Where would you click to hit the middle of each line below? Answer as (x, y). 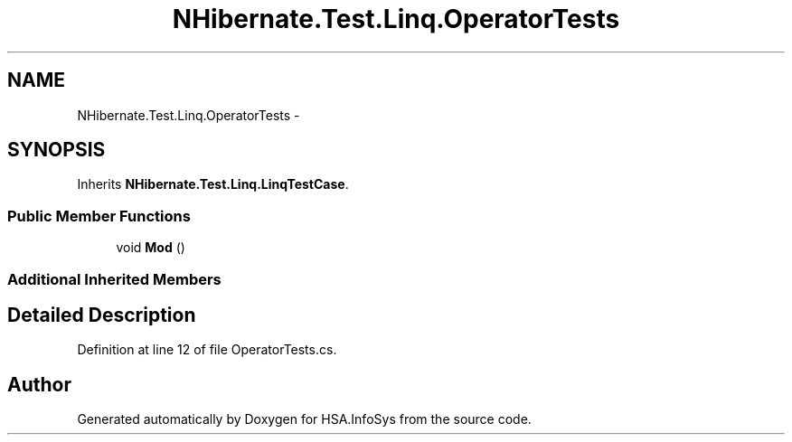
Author (39, 384)
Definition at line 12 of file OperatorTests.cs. (207, 350)
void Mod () (151, 248)
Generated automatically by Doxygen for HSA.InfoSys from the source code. (304, 419)
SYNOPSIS (57, 150)
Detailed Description (102, 315)
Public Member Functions (99, 216)
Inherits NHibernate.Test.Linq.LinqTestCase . (213, 184)
